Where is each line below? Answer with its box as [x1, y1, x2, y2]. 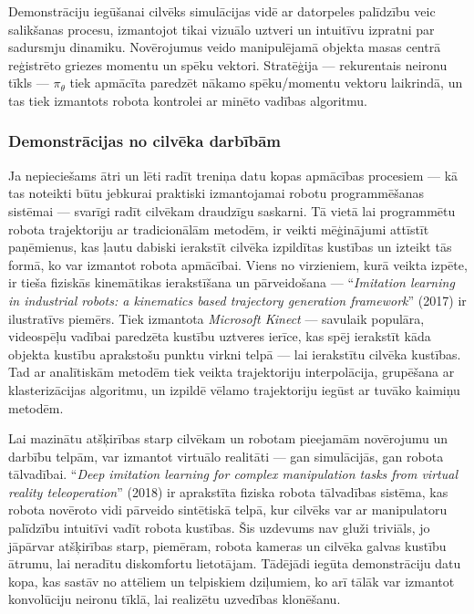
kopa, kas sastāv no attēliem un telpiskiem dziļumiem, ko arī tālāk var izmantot [8, 571, 455, 590]
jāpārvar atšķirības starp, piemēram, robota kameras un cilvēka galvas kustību [8, 536, 447, 555]
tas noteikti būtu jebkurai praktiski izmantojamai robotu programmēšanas [8, 183, 424, 203]
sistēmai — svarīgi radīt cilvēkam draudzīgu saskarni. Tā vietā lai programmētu [8, 201, 456, 220]
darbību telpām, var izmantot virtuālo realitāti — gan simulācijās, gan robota [8, 446, 444, 465]
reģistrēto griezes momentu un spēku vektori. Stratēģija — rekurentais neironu [8, 55, 448, 74]
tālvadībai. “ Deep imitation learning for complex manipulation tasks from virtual [8, 464, 458, 484]
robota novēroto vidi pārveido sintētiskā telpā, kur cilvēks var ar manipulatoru [8, 500, 448, 519]
